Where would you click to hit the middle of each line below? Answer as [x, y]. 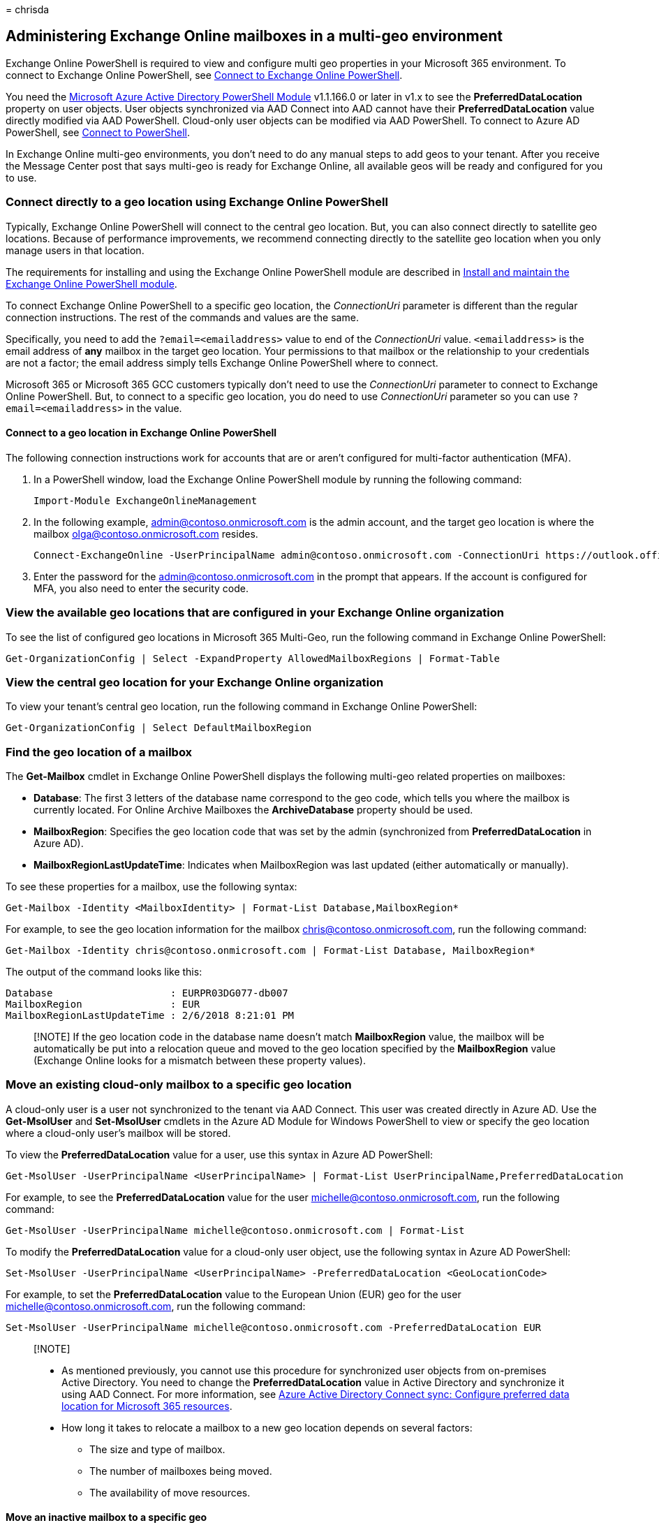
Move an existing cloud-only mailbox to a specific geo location [179, 1085]
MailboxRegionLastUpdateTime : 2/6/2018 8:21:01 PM [150, 1016]
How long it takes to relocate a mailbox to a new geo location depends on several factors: [267, 1427]
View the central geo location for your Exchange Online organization [195, 682]
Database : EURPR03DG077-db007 [147, 993]
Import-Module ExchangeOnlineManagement [146, 500]
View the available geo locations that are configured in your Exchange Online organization [255, 613]
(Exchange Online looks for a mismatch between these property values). [200, 1061]
